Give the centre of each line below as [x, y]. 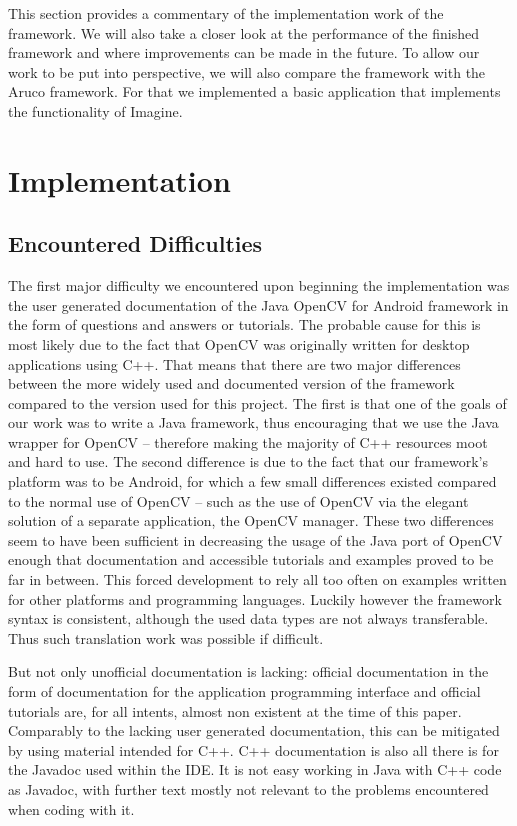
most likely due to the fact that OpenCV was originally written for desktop [239, 343]
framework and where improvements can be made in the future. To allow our [244, 52]
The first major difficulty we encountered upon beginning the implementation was [259, 285]
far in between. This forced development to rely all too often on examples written [257, 579]
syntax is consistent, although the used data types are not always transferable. [248, 618]
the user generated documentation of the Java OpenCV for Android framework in [258, 304]
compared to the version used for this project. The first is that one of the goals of [257, 402]
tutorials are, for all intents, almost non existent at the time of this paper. [235, 710]
